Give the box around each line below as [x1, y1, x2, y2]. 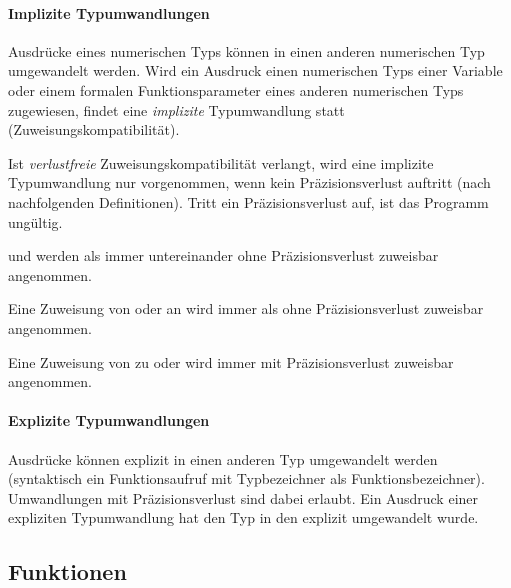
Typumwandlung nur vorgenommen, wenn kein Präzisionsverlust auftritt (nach [8, 172, 491, 193]
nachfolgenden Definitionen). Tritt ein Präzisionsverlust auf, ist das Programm [8, 191, 489, 212]
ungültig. [8, 211, 63, 232]
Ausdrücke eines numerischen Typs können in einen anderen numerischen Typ [8, 40, 485, 61]
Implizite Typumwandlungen [8, 2, 210, 23]
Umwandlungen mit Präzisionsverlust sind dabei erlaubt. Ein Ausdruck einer [8, 487, 479, 508]
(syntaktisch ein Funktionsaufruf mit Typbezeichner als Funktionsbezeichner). [8, 468, 485, 489]
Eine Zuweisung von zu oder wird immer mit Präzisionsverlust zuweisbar [8, 351, 454, 372]
